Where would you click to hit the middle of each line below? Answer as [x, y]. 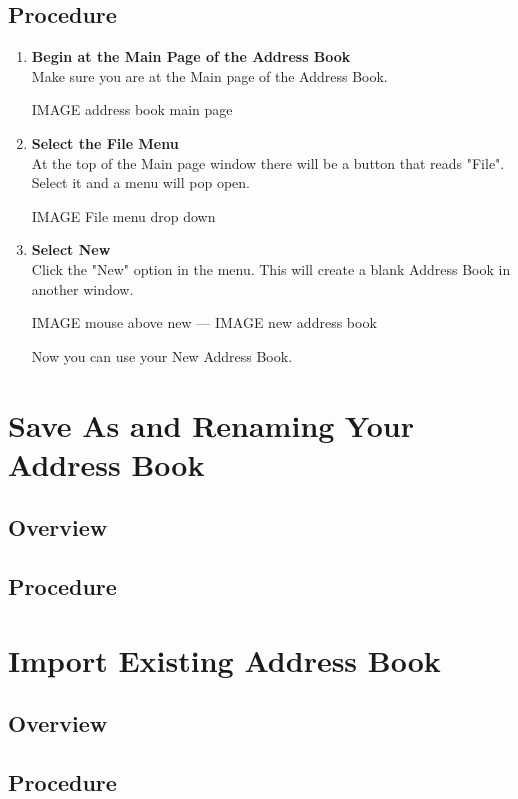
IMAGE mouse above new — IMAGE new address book [204, 322]
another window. [82, 288]
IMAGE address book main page [132, 109]
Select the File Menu [105, 142]
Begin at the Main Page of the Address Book [191, 56]
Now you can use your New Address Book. [162, 355]
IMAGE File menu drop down [123, 215]
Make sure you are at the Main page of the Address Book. [209, 75]
